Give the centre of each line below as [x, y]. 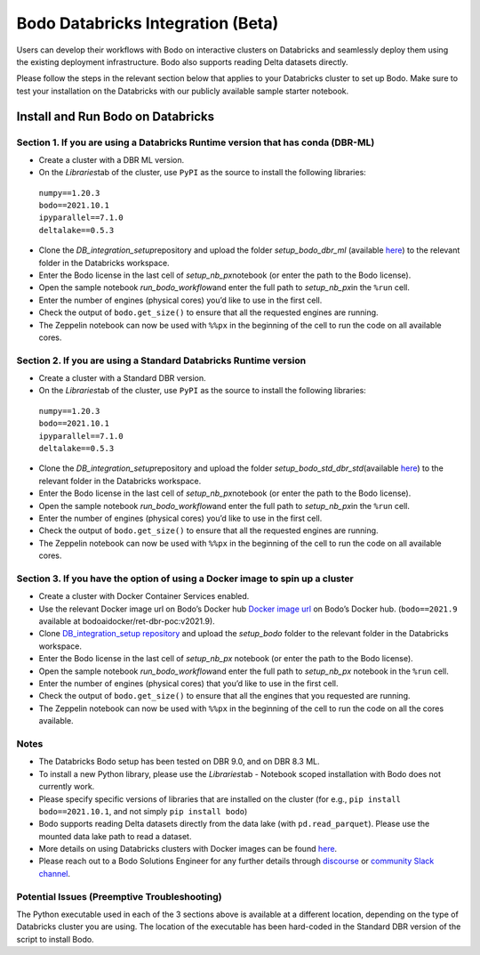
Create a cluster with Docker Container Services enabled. [144, 596]
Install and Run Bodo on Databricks [116, 116]
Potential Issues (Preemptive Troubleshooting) [119, 896]
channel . [55, 873]
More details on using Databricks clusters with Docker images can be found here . [188, 849]
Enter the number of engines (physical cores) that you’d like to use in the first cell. [188, 684]
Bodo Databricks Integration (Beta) [148, 23]
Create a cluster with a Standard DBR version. [122, 378]
